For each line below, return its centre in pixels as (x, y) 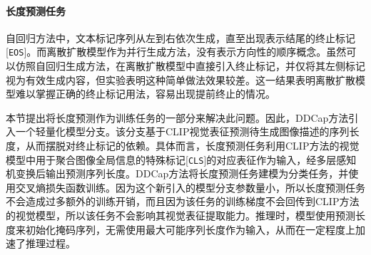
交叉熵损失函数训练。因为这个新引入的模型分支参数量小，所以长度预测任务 (190, 187)
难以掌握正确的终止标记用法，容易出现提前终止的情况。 (145, 94)
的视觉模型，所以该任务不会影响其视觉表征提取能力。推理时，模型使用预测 (181, 215)
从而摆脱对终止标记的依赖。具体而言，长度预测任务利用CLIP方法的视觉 (192, 146)
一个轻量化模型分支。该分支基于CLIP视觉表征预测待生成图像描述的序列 (182, 131)
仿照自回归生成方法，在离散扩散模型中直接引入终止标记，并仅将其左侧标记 (190, 66)
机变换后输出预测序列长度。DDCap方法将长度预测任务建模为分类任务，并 (177, 173)
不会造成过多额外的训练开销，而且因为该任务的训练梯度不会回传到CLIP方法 (183, 201)
